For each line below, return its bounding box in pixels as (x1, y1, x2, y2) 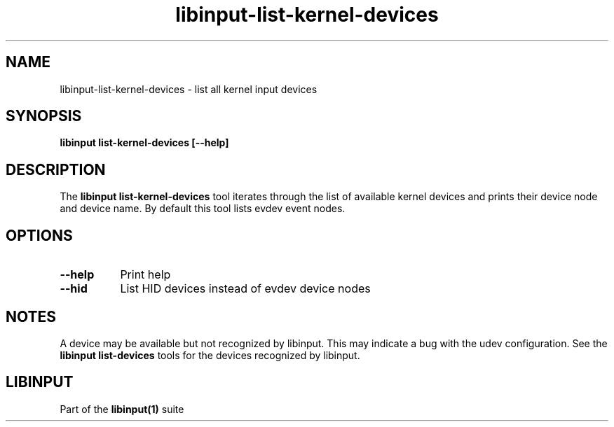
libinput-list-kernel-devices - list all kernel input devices (60, 83, 318, 95)
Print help (120, 267, 171, 282)
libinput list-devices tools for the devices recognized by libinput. (60, 349, 360, 361)
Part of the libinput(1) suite (60, 402, 184, 415)
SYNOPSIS (6, 107, 82, 125)
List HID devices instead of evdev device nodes (120, 281, 371, 296)
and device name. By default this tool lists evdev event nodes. (60, 202, 346, 215)
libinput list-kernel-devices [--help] (60, 136, 229, 149)
